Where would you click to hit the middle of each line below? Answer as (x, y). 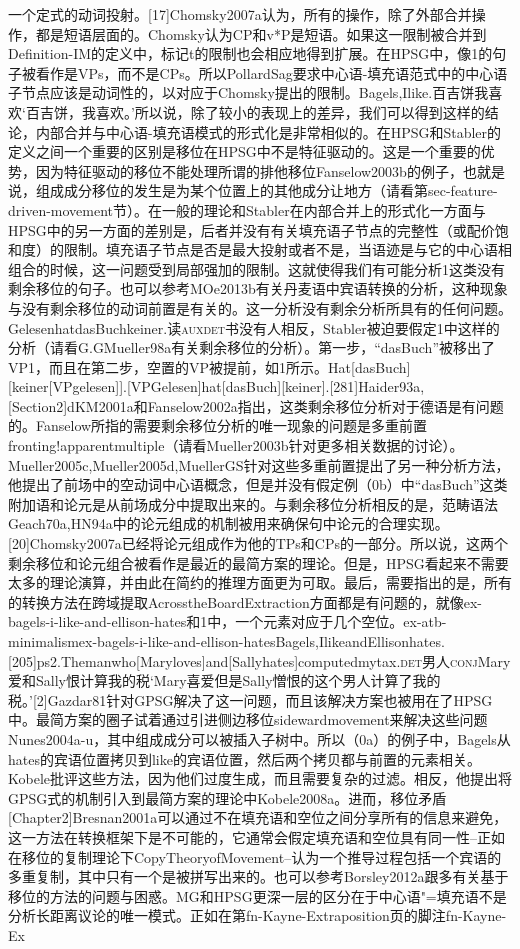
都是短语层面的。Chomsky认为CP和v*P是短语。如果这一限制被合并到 (261, 33)
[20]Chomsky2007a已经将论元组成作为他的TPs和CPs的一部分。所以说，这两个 (258, 543)
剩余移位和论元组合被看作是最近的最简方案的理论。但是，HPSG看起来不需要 (258, 562)
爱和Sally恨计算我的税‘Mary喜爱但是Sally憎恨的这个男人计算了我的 (224, 680)
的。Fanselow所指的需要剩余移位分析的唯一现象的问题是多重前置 (218, 425)
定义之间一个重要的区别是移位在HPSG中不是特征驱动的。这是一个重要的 (244, 151)
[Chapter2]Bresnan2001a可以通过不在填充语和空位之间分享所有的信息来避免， (258, 817)
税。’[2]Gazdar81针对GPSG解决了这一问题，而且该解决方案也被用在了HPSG (250, 699)
